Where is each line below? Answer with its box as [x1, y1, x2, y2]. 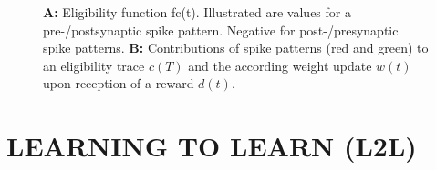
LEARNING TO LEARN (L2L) [6, 127, 417, 165]
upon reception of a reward [43, 74, 194, 93]
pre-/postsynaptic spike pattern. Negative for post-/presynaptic [43, 20, 399, 39]
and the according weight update [188, 55, 372, 75]
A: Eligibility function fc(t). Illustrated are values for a [43, 3, 351, 21]
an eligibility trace [43, 55, 145, 75]
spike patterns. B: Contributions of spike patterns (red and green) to [43, 38, 429, 57]
